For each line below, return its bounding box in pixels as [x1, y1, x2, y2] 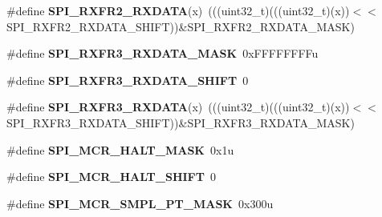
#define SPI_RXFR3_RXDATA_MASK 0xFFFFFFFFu [6, 45, 319, 62]
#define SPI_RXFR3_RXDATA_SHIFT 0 [6, 71, 249, 88]
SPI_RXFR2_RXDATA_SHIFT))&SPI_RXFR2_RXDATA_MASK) [6, 18, 355, 34]
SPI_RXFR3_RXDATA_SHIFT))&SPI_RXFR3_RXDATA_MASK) [6, 114, 355, 131]
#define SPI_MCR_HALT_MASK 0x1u [6, 141, 234, 158]
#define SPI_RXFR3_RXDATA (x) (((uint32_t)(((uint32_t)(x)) [6, 98, 350, 115]
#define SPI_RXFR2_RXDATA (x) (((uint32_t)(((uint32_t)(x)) [6, 2, 350, 18]
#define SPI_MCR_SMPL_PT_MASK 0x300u [6, 195, 274, 211]
